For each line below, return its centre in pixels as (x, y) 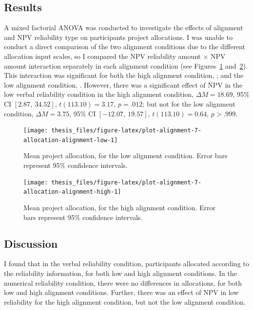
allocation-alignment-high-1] (72, 192)
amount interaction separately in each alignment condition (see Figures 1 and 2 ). (126, 65)
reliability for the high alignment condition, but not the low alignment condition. (125, 301)
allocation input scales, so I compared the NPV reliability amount (102, 56)
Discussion (31, 243)
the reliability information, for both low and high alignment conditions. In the (120, 273)
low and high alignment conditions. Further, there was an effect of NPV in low (121, 292)
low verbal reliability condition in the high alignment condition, (99, 94)
